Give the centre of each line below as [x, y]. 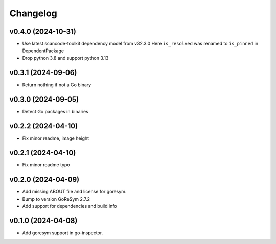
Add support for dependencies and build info [70, 206]
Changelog [33, 13]
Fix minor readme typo [46, 165]
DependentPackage [43, 51]
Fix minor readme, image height [56, 138]
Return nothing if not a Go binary [57, 85]
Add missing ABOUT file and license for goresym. [74, 192]
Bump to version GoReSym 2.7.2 [56, 199]
